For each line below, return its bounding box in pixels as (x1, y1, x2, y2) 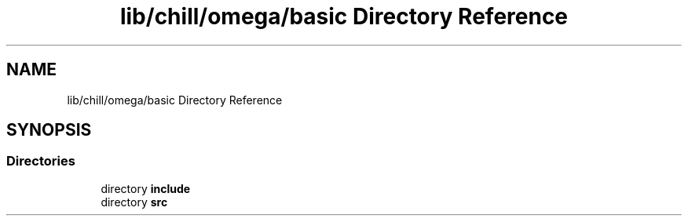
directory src (101, 195, 168, 209)
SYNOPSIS (6, 120, 92, 140)
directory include (101, 181, 191, 195)
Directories (6, 153, 75, 169)
